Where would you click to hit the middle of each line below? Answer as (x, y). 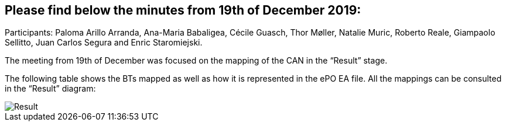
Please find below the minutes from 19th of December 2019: (183, 10)
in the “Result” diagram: (50, 89)
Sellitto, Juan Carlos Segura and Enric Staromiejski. (104, 43)
